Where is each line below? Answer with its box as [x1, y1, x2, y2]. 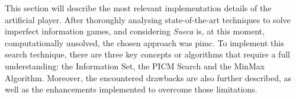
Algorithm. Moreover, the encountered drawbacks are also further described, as [5, 71, 292, 84]
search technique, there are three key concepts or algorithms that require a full [5, 48, 290, 60]
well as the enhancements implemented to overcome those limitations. [5, 83, 258, 95]
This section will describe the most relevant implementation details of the [5, 2, 272, 14]
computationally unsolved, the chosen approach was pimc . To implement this [5, 36, 284, 49]
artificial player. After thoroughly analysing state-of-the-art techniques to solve [5, 13, 291, 25]
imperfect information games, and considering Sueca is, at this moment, [5, 25, 265, 37]
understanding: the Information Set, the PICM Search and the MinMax [5, 59, 265, 72]
